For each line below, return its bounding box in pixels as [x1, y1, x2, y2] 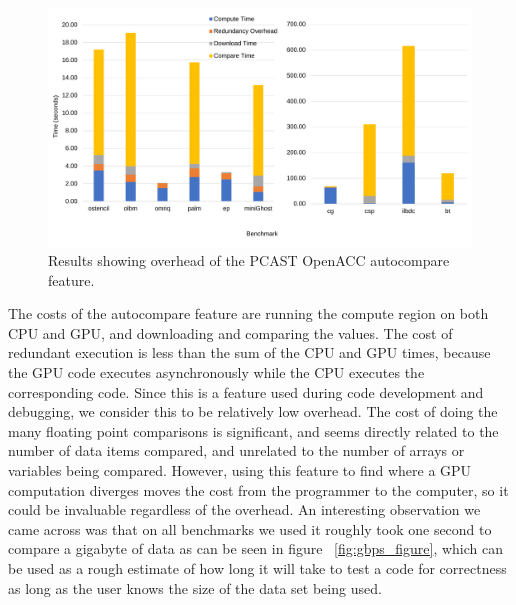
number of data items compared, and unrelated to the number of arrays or [8, 440, 465, 461]
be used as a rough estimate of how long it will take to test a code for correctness [8, 558, 507, 578]
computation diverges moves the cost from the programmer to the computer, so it [8, 479, 509, 500]
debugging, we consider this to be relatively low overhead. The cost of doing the [8, 401, 498, 422]
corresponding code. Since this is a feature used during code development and [8, 381, 484, 402]
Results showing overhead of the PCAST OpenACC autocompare [48, 250, 450, 271]
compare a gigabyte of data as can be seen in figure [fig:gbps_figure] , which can [8, 538, 504, 559]
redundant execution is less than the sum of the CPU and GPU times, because [8, 342, 491, 363]
